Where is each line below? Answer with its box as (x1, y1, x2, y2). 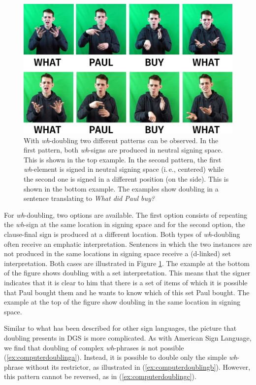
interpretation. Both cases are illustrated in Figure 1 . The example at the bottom (4, 258, 250, 268)
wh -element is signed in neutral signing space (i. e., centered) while (24, 164, 224, 174)
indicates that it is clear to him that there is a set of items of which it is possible (4, 277, 248, 287)
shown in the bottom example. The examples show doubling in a (24, 183, 219, 193)
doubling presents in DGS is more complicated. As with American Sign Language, (4, 332, 252, 343)
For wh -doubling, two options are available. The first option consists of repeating (4, 209, 248, 220)
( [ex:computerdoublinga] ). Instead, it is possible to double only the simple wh (4, 352, 237, 362)
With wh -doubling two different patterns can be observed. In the (24, 135, 219, 145)
